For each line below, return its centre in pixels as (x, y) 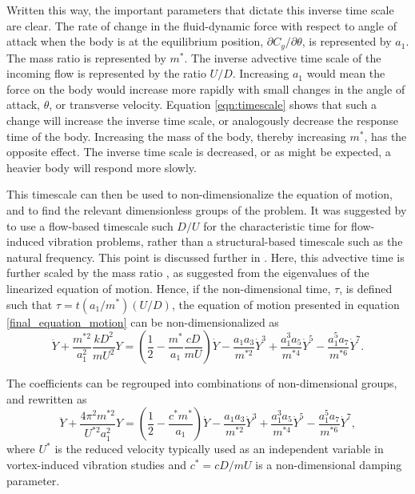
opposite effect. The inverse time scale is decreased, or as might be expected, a (199, 152)
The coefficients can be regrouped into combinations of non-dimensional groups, (202, 383)
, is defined (366, 288)
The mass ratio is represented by (86, 57)
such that (30, 304)
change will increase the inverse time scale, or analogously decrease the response (202, 120)
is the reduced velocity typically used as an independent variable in (219, 449)
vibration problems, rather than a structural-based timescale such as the (225, 241)
